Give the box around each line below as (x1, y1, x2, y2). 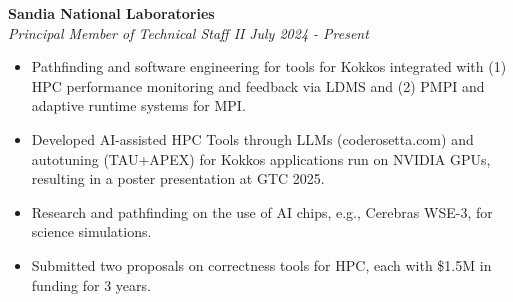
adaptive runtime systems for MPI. (31, 95, 246, 116)
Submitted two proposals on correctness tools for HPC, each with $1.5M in (31, 254, 492, 275)
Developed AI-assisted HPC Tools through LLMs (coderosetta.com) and (31, 128, 474, 149)
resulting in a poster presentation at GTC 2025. (31, 168, 325, 189)
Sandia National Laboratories (8, 3, 215, 23)
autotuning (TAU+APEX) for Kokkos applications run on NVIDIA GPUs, (31, 148, 491, 169)
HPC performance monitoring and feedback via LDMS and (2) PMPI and (31, 75, 485, 96)
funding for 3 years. (31, 274, 151, 295)
